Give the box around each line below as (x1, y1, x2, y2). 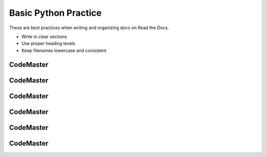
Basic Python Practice (9, 7, 102, 18)
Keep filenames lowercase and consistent (21, 47, 107, 53)
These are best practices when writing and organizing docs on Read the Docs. (9, 25, 169, 31)
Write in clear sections (21, 34, 67, 39)
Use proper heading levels (21, 40, 75, 46)
